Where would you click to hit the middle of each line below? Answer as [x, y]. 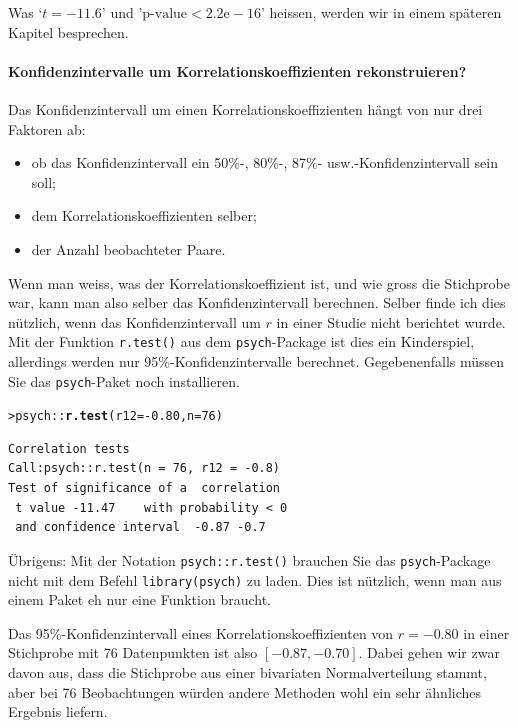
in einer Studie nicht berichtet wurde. [391, 321]
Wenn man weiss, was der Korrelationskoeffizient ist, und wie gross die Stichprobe [259, 282]
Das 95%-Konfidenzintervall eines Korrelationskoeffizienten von [201, 632]
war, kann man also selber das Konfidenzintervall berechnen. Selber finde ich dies [257, 302]
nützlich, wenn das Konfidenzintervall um [134, 321]
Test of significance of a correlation [144, 488]
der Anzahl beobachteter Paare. [128, 248]
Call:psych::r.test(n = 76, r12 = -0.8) [144, 468]
